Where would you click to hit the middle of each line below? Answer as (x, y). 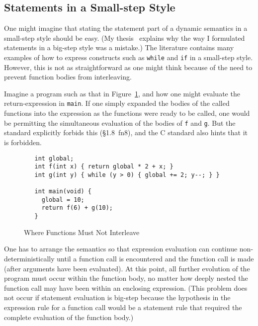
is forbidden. (23, 142)
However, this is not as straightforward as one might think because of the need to (128, 67)
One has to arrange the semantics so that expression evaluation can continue (121, 249)
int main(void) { (63, 192)
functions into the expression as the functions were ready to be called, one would (127, 113)
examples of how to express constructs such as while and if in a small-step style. (129, 57)
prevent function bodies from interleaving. (68, 77)
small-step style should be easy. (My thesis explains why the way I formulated (125, 38)
